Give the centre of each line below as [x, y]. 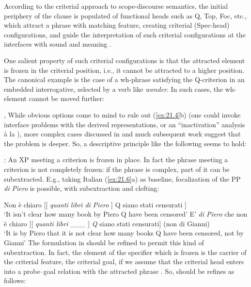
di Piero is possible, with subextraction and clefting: [82, 188]
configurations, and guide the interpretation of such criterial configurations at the [125, 34]
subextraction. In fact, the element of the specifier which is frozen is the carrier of [125, 252]
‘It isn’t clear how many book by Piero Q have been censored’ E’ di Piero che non [126, 214]
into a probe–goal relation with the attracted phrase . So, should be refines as [119, 271]
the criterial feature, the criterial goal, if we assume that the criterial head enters [124, 262]
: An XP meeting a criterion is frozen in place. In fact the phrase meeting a [116, 160]
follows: [15, 280]
